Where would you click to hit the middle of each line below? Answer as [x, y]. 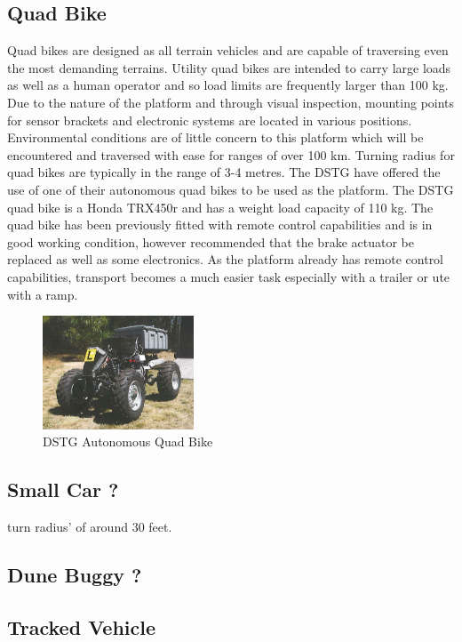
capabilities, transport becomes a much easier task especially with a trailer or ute [229, 276]
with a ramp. [43, 294]
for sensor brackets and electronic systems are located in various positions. [210, 120]
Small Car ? [63, 490]
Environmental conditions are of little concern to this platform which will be [215, 137]
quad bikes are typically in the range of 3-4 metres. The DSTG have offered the [224, 172]
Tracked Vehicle [82, 626]
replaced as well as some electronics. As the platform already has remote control [226, 259]
